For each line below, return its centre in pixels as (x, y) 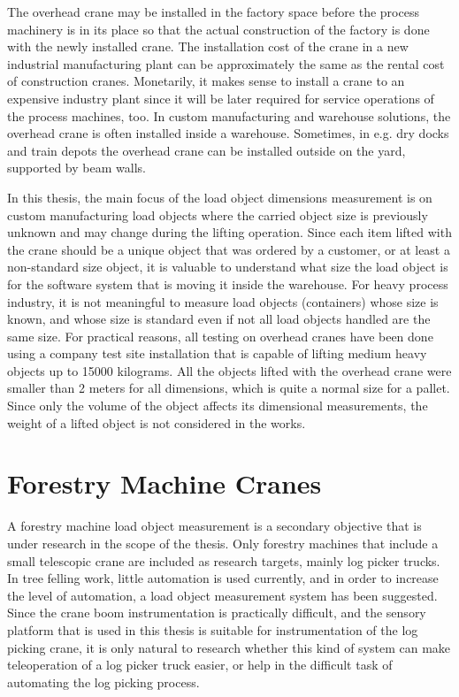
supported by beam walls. (76, 168)
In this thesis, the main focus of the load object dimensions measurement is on (220, 197)
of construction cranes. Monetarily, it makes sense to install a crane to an (206, 81)
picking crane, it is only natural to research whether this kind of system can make (229, 647)
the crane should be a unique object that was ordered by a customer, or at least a (229, 249)
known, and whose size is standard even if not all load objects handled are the (219, 319)
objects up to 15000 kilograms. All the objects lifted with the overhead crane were (229, 370)
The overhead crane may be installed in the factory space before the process (213, 11)
